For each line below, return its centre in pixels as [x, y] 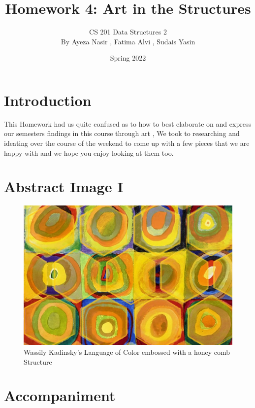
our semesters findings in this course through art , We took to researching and [122, 133]
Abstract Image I [64, 187]
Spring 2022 [128, 58]
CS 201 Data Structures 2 [128, 32]
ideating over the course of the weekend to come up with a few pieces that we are [127, 143]
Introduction [48, 100]
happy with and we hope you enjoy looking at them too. [89, 153]
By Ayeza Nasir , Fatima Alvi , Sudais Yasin [128, 41]
